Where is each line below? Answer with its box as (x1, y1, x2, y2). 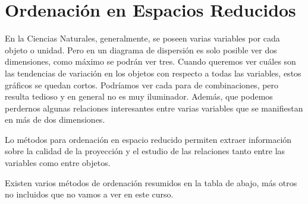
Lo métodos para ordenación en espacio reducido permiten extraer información (5, 133, 292, 145)
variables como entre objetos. (5, 157, 111, 169)
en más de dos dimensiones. (5, 113, 105, 126)
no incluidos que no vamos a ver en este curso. (5, 188, 174, 200)
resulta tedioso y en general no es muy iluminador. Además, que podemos (5, 90, 273, 103)
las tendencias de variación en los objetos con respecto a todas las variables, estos (5, 66, 301, 79)
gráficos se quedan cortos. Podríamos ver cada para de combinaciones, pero (5, 78, 279, 91)
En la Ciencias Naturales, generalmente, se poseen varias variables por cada (5, 32, 280, 44)
